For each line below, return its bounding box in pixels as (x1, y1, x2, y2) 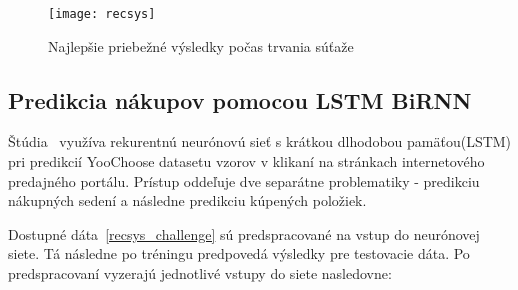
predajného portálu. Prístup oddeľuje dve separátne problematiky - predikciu (8, 170, 480, 191)
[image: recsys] (48, 7, 156, 21)
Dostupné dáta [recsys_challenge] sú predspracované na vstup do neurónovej (8, 223, 480, 244)
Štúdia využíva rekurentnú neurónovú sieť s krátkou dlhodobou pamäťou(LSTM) (8, 131, 512, 152)
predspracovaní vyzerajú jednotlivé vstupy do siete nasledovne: (8, 263, 392, 284)
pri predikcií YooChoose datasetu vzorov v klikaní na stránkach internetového (8, 151, 485, 172)
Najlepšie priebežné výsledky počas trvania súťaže (48, 35, 354, 56)
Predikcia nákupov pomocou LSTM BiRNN (8, 84, 472, 115)
